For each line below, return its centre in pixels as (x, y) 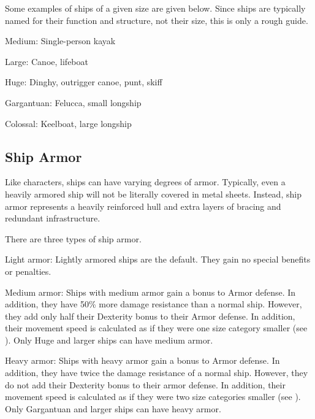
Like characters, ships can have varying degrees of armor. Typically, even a (145, 182)
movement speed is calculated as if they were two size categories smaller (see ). (153, 397)
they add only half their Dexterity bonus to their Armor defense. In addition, (150, 316)
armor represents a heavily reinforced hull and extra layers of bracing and (143, 206)
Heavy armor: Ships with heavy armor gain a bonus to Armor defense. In (142, 360)
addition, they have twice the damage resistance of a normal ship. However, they (157, 373)
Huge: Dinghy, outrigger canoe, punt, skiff (84, 82)
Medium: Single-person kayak (60, 41)
